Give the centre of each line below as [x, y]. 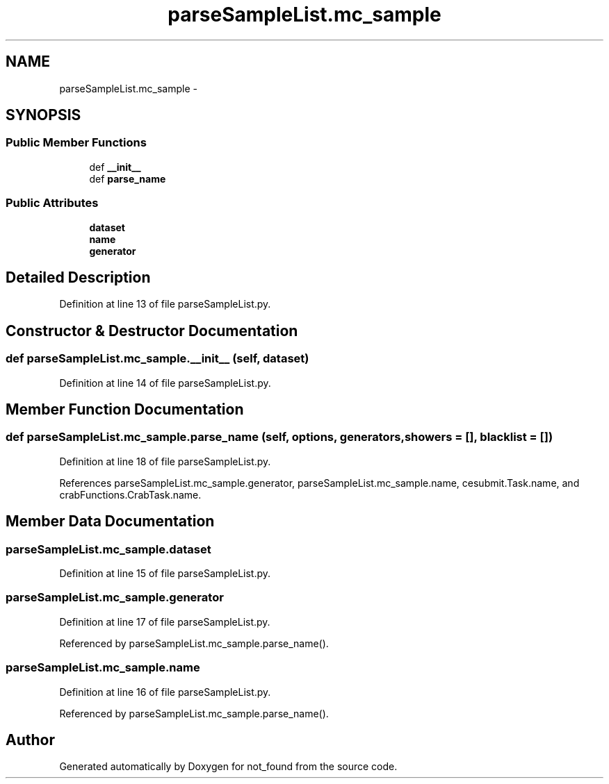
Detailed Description [78, 277]
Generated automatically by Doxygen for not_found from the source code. [228, 767]
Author [30, 740]
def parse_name [128, 178]
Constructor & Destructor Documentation [152, 331]
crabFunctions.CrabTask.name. [130, 494]
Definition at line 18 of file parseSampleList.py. [165, 461]
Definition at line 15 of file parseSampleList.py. [165, 574]
